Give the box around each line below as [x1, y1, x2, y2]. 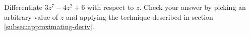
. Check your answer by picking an [139, 2, 246, 12]
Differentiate [4, 2, 43, 12]
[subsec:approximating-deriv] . [4, 21, 94, 32]
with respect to [87, 2, 134, 12]
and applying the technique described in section [66, 11, 213, 22]
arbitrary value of [4, 11, 58, 22]
